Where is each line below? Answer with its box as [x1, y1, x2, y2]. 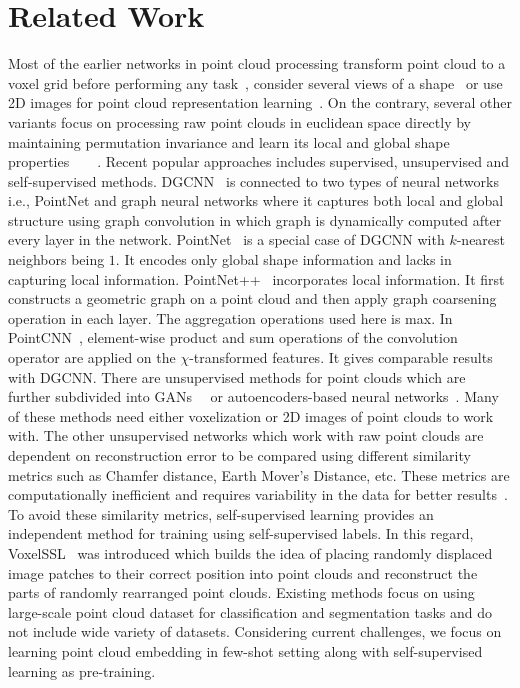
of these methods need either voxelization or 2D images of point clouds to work [8, 405, 494, 426]
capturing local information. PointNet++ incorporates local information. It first [8, 268, 505, 289]
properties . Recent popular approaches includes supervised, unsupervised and [8, 151, 510, 172]
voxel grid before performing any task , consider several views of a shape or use [8, 72, 503, 93]
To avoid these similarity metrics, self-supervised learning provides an [8, 503, 434, 524]
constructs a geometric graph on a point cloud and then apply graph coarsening [8, 288, 497, 309]
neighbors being [8, 249, 105, 270]
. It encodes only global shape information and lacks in [115, 249, 452, 270]
